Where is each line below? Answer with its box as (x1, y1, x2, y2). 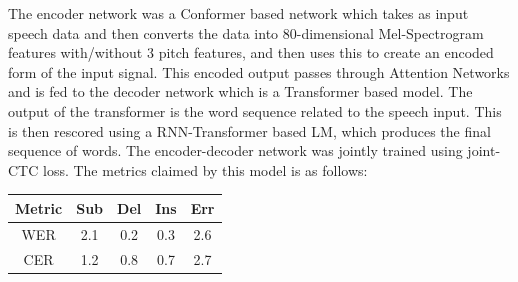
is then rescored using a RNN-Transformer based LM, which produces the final (8, 120, 491, 141)
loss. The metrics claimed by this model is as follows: (42, 159, 368, 180)
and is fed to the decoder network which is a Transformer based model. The (8, 81, 473, 102)
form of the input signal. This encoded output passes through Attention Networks (8, 61, 510, 82)
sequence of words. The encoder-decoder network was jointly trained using (8, 140, 463, 161)
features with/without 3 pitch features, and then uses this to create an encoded (8, 42, 494, 63)
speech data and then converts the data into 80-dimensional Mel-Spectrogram (8, 22, 484, 43)
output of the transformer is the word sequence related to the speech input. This (8, 100, 502, 121)
